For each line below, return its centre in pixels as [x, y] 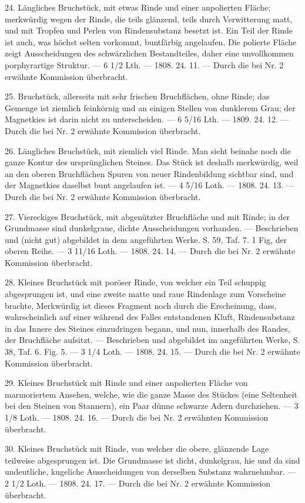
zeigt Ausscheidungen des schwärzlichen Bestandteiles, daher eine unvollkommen [149, 53]
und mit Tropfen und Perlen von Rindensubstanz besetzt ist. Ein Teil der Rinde [149, 30]
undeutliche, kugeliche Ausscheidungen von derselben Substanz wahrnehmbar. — [150, 472]
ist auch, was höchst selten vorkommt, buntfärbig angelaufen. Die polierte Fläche [151, 41]
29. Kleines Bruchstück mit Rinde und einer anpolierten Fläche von [126, 383]
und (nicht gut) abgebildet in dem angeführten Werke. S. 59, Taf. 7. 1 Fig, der [146, 239]
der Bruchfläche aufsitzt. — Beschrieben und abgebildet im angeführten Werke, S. [152, 340]
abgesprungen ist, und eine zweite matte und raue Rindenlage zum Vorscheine [145, 294]
